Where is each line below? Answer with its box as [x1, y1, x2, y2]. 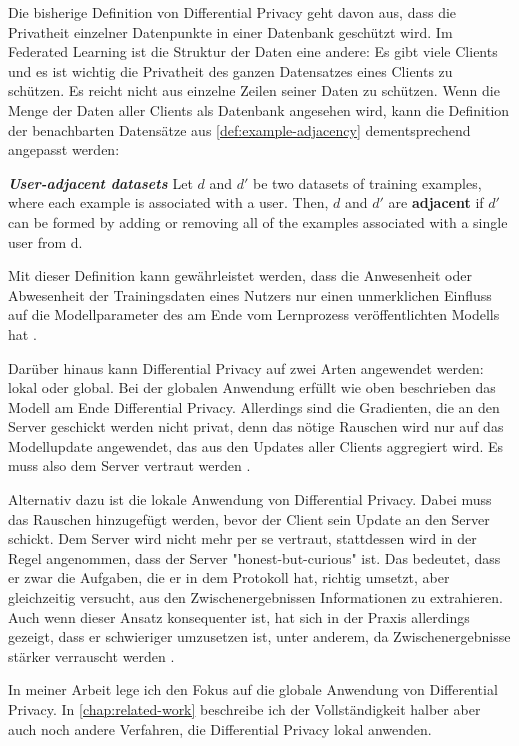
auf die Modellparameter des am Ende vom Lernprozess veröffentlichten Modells [8, 304, 500, 325]
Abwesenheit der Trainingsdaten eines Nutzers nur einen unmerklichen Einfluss [8, 284, 492, 305]
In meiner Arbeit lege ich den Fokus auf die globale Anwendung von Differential [8, 679, 498, 700]
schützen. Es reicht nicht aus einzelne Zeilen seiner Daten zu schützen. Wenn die [8, 80, 500, 101]
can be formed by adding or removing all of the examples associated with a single [8, 211, 508, 232]
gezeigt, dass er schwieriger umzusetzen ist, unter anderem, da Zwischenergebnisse [8, 626, 511, 647]
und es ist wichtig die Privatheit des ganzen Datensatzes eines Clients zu [8, 60, 453, 81]
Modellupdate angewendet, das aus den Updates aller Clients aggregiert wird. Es [8, 435, 504, 456]
